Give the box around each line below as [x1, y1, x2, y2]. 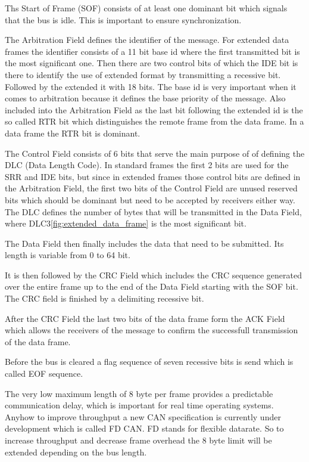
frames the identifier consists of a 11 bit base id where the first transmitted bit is [5, 45, 300, 57]
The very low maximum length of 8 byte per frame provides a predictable [5, 387, 273, 399]
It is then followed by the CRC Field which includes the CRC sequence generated [5, 268, 302, 281]
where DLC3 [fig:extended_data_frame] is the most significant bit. [5, 217, 246, 230]
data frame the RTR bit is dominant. [5, 126, 141, 139]
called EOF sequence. [5, 367, 83, 380]
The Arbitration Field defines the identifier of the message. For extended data [5, 33, 289, 46]
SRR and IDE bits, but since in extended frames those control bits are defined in [5, 170, 301, 182]
